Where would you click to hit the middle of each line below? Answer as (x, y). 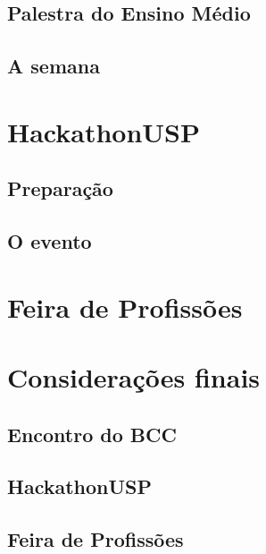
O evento (50, 241)
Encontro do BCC (92, 434)
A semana (54, 66)
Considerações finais (134, 377)
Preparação (60, 188)
